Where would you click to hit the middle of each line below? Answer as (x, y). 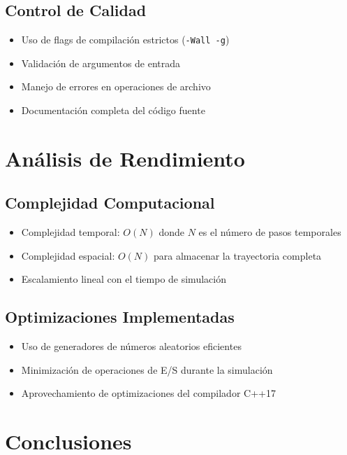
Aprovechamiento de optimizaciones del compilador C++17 (148, 393)
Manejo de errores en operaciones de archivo (116, 86)
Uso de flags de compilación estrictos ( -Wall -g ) (125, 40)
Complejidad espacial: (68, 255)
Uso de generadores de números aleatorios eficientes (131, 346)
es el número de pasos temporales (270, 232)
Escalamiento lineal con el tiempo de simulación (124, 279)
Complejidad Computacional (110, 203)
